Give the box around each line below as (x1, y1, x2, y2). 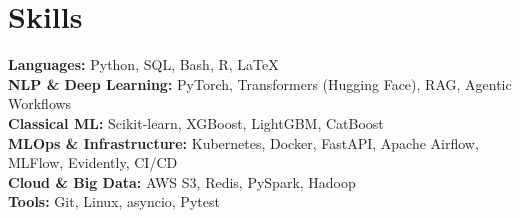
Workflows (8, 93, 72, 114)
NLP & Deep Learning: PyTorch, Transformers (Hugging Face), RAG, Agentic (8, 73, 512, 94)
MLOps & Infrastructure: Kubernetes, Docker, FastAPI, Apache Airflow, (8, 132, 479, 153)
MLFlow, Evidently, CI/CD (8, 152, 178, 173)
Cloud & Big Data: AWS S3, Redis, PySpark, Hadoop (8, 171, 356, 192)
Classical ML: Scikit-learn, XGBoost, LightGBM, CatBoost (8, 112, 384, 133)
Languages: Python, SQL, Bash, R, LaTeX (8, 54, 279, 75)
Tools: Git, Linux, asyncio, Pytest (8, 191, 220, 212)
